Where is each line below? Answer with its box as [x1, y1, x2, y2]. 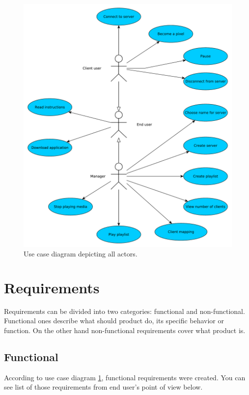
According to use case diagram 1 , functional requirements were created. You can [4, 372, 246, 382]
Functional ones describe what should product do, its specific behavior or [4, 315, 224, 326]
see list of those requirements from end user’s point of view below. [4, 382, 203, 392]
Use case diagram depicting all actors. [24, 249, 138, 259]
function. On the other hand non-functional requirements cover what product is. [4, 325, 246, 335]
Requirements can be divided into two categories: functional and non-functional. [4, 306, 245, 316]
